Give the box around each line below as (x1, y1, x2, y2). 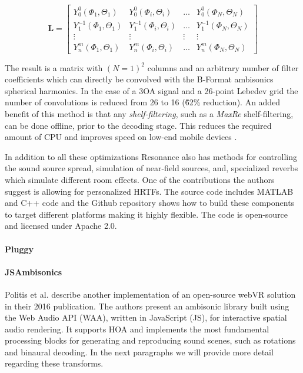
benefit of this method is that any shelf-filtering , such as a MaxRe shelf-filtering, (5, 108, 294, 119)
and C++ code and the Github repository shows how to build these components (5, 197, 295, 209)
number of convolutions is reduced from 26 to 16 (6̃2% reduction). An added (5, 96, 281, 108)
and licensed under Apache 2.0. (5, 219, 117, 232)
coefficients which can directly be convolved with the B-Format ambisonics (5, 73, 274, 85)
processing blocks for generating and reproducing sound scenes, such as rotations (5, 334, 296, 347)
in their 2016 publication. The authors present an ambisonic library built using (5, 299, 289, 312)
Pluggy (5, 242, 34, 255)
